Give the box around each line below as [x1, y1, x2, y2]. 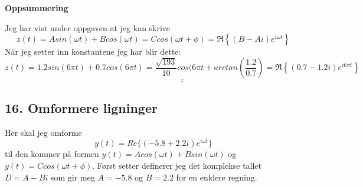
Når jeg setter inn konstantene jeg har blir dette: [5, 45, 181, 58]
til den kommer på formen [5, 148, 99, 160]
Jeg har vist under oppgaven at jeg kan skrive [5, 21, 171, 34]
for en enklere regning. [176, 171, 257, 183]
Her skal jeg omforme [5, 126, 82, 138]
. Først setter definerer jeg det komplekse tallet [92, 159, 262, 171]
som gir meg [51, 171, 95, 183]
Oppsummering [5, 2, 68, 14]
